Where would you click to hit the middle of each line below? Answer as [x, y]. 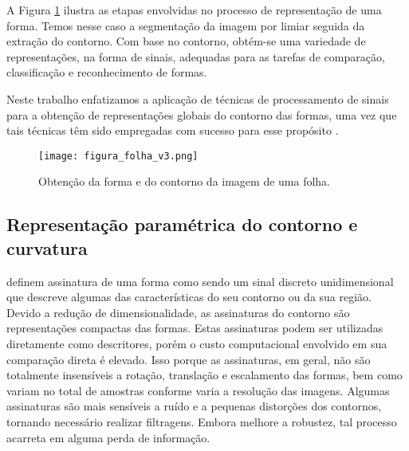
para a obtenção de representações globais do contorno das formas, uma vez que [202, 114]
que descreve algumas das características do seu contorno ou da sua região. [189, 297]
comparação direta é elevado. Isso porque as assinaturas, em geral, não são [189, 359]
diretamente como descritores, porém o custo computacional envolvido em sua [197, 343]
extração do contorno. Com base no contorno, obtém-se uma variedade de [186, 41]
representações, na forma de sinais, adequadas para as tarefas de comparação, [196, 56]
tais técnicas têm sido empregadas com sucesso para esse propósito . [173, 130]
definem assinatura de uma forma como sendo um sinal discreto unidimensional [200, 281]
